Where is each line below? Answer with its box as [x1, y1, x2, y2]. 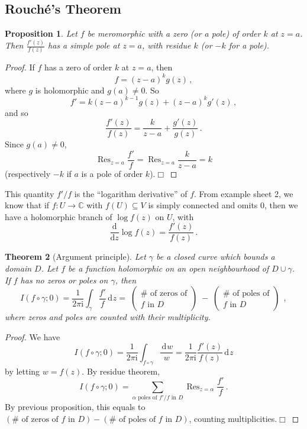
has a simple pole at [48, 39, 120, 51]
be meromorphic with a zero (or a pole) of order [87, 27, 261, 40]
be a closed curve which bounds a [156, 250, 275, 263]
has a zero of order [44, 61, 112, 73]
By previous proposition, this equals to [5, 401, 146, 413]
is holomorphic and [35, 83, 105, 96]
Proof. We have [5, 330, 60, 343]
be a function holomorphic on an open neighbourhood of [68, 262, 269, 275]
